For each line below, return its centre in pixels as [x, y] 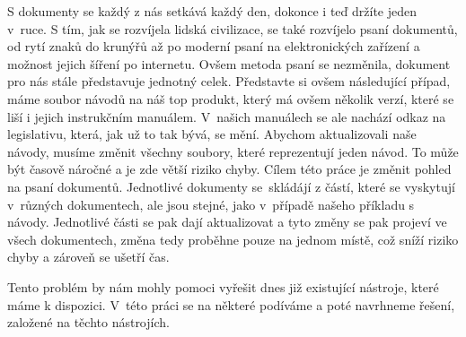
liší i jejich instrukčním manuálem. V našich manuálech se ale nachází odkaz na [227, 116]
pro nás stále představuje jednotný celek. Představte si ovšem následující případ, [229, 81]
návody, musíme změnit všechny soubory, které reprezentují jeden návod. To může [233, 151]
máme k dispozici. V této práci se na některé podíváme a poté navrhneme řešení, [231, 304]
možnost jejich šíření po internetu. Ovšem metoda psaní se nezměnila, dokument [229, 63]
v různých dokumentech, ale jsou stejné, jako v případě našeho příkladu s [211, 204]
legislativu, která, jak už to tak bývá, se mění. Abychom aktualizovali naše [212, 134]
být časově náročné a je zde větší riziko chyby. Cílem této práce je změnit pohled [229, 169]
